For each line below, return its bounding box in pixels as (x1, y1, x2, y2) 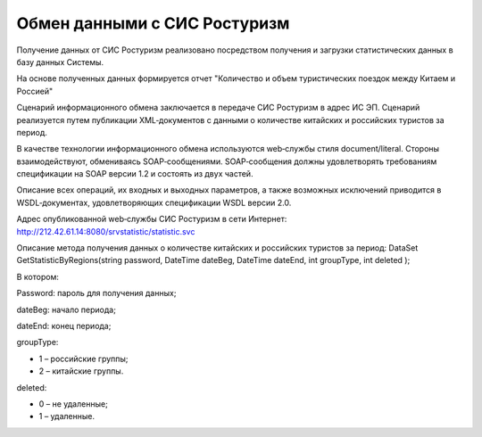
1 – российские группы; (38, 353, 129, 364)
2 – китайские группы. (38, 366, 124, 376)
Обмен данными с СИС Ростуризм (16, 13, 290, 33)
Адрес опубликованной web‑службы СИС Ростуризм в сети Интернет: (16, 214, 287, 225)
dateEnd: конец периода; (16, 320, 112, 331)
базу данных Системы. (16, 56, 104, 67)
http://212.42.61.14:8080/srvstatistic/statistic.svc (16, 226, 195, 236)
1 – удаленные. (38, 411, 96, 422)
